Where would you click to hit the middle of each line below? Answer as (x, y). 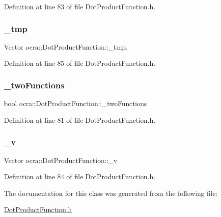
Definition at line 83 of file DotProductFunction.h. (80, 6)
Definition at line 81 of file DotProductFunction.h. (80, 120)
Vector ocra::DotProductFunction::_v (61, 160)
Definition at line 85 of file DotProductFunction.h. (80, 63)
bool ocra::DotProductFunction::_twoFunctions (76, 103)
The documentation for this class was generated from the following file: (111, 193)
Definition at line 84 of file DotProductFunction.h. (80, 176)
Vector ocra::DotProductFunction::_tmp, (66, 46)
